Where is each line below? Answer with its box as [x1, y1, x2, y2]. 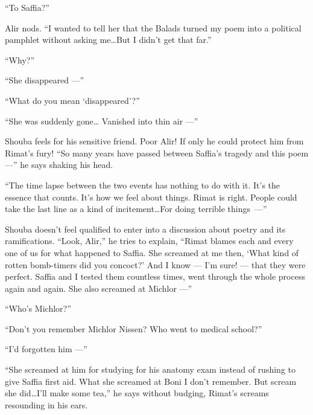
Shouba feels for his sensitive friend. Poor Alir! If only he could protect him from [5, 135, 304, 147]
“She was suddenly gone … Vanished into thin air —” [5, 114, 198, 127]
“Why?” [5, 53, 34, 66]
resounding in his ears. [5, 398, 88, 411]
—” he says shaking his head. [5, 158, 113, 171]
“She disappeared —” [5, 74, 84, 86]
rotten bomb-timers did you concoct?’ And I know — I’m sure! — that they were [5, 258, 306, 271]
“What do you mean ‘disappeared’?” [5, 94, 140, 106]
